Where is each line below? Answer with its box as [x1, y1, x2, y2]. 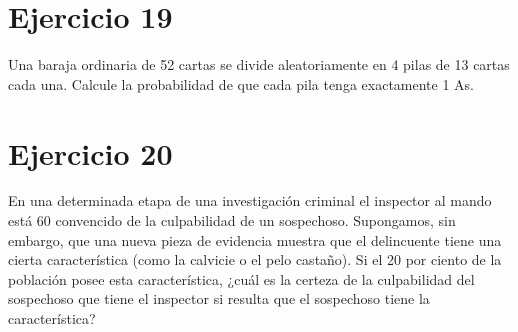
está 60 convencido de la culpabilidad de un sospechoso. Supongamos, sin [8, 210, 456, 231]
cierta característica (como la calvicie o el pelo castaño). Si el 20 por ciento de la [8, 249, 502, 270]
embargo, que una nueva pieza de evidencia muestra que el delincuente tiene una [8, 229, 502, 250]
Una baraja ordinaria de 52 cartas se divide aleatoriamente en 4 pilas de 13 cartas [8, 54, 510, 75]
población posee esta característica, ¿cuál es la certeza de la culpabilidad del [8, 268, 475, 289]
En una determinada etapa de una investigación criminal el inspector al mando [8, 190, 492, 211]
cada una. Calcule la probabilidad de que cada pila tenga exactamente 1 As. [8, 73, 475, 94]
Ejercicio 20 [8, 132, 173, 173]
